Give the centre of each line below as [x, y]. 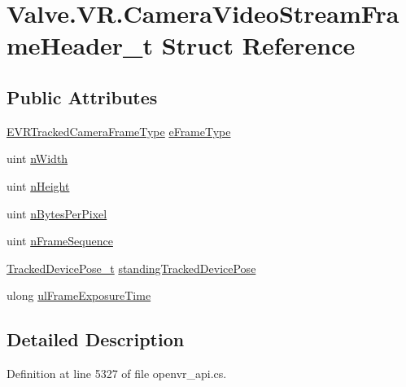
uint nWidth [37, 158]
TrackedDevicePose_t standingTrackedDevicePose [131, 268]
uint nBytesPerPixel [57, 213]
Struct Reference [258, 45]
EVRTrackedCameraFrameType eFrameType [119, 131]
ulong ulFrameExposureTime [79, 295]
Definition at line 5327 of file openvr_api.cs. [117, 374]
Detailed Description [96, 339]
